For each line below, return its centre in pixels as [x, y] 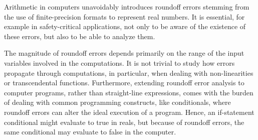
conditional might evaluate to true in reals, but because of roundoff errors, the [124, 122]
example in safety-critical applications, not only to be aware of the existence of [125, 26]
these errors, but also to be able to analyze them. [80, 36]
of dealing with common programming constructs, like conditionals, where [117, 102]
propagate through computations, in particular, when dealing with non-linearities [129, 73]
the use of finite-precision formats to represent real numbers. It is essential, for [124, 16]
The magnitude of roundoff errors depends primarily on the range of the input [124, 53]
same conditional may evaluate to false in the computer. [90, 132]
